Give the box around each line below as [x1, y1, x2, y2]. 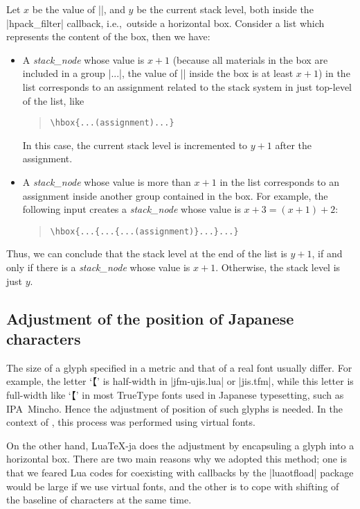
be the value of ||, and [32, 2, 125, 16]
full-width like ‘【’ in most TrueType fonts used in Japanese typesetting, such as [6, 388, 344, 402]
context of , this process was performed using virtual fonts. [6, 415, 255, 429]
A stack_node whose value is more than [22, 175, 191, 189]
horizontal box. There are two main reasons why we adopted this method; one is [6, 451, 347, 466]
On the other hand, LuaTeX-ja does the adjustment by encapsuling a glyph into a [6, 438, 354, 452]
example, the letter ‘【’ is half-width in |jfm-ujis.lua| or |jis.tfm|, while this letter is [6, 374, 354, 388]
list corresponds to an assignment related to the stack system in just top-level [22, 79, 352, 94]
